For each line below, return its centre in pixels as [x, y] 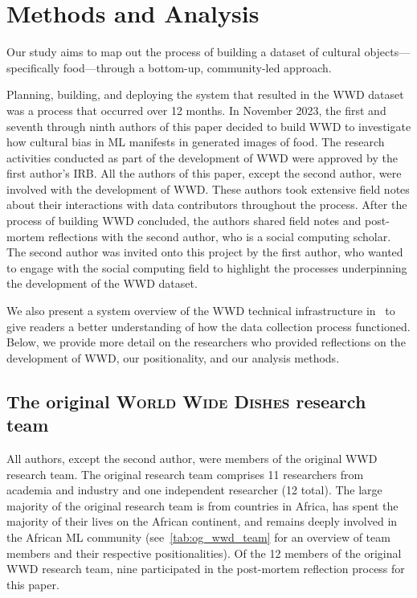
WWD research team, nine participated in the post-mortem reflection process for [206, 569]
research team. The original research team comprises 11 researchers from [185, 474]
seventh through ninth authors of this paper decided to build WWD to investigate [209, 126]
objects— [387, 52]
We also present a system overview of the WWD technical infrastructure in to [201, 311]
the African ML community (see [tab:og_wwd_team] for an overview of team [198, 537]
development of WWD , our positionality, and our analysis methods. [173, 357]
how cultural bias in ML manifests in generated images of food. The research [196, 142]
